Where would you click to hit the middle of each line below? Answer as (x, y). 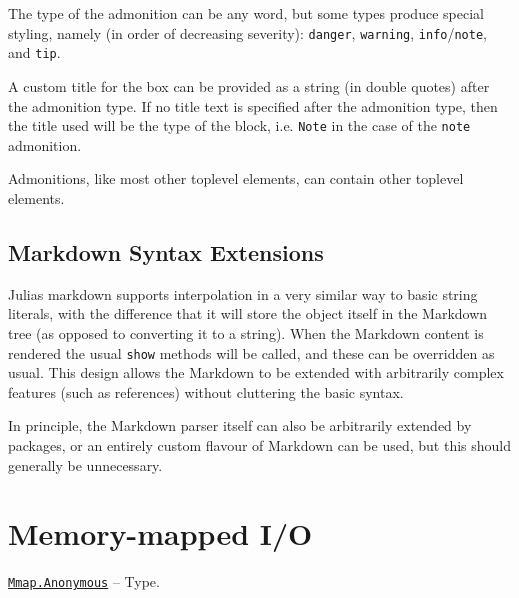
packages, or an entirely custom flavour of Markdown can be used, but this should (260, 444)
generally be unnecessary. (85, 464)
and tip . (34, 52)
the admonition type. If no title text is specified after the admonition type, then (253, 105)
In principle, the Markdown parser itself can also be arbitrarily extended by (240, 425)
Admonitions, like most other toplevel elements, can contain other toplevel (236, 178)
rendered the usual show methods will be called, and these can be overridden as (251, 352)
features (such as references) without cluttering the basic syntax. (206, 391)
